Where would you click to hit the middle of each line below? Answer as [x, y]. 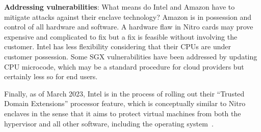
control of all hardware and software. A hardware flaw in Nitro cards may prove [129, 27]
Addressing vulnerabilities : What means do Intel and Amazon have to [120, 7]
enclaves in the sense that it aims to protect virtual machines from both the [123, 113]
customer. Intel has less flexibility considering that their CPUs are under [118, 46]
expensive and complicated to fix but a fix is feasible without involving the [121, 36]
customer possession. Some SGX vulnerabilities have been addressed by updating [131, 56]
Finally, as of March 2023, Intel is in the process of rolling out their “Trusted [124, 93]
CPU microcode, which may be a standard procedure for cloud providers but [124, 66]
